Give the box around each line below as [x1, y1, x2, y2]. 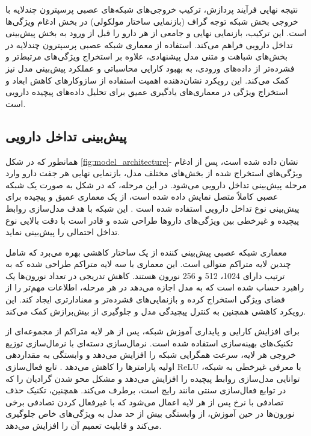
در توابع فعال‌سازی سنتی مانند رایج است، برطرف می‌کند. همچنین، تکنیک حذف [5, 384, 286, 396]
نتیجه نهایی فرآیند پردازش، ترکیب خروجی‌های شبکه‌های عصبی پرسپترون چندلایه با [5, 3, 298, 15]
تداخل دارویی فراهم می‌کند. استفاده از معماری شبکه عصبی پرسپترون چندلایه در [5, 38, 293, 51]
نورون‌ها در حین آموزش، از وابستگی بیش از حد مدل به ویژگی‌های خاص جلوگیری [5, 407, 295, 420]
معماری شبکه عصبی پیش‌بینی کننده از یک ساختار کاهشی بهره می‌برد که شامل [5, 245, 287, 258]
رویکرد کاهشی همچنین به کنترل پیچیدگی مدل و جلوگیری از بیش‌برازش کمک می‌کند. [5, 304, 306, 317]
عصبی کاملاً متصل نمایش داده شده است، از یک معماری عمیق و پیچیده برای [5, 190, 279, 203]
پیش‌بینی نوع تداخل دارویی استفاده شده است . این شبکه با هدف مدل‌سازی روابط [5, 201, 300, 214]
